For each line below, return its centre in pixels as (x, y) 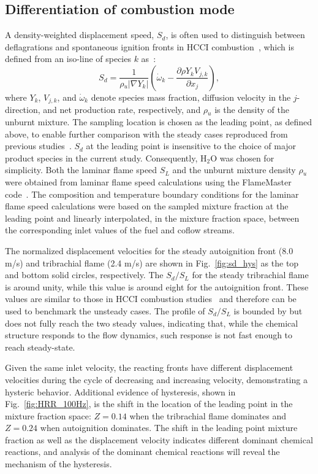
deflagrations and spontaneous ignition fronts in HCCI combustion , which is (150, 46)
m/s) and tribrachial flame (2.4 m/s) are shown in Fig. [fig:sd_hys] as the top (152, 262)
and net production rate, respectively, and (122, 110)
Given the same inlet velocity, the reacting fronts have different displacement (149, 367)
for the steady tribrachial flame (250, 275)
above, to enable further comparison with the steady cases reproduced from (146, 134)
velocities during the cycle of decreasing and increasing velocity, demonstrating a (156, 379)
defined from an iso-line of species (68, 59)
